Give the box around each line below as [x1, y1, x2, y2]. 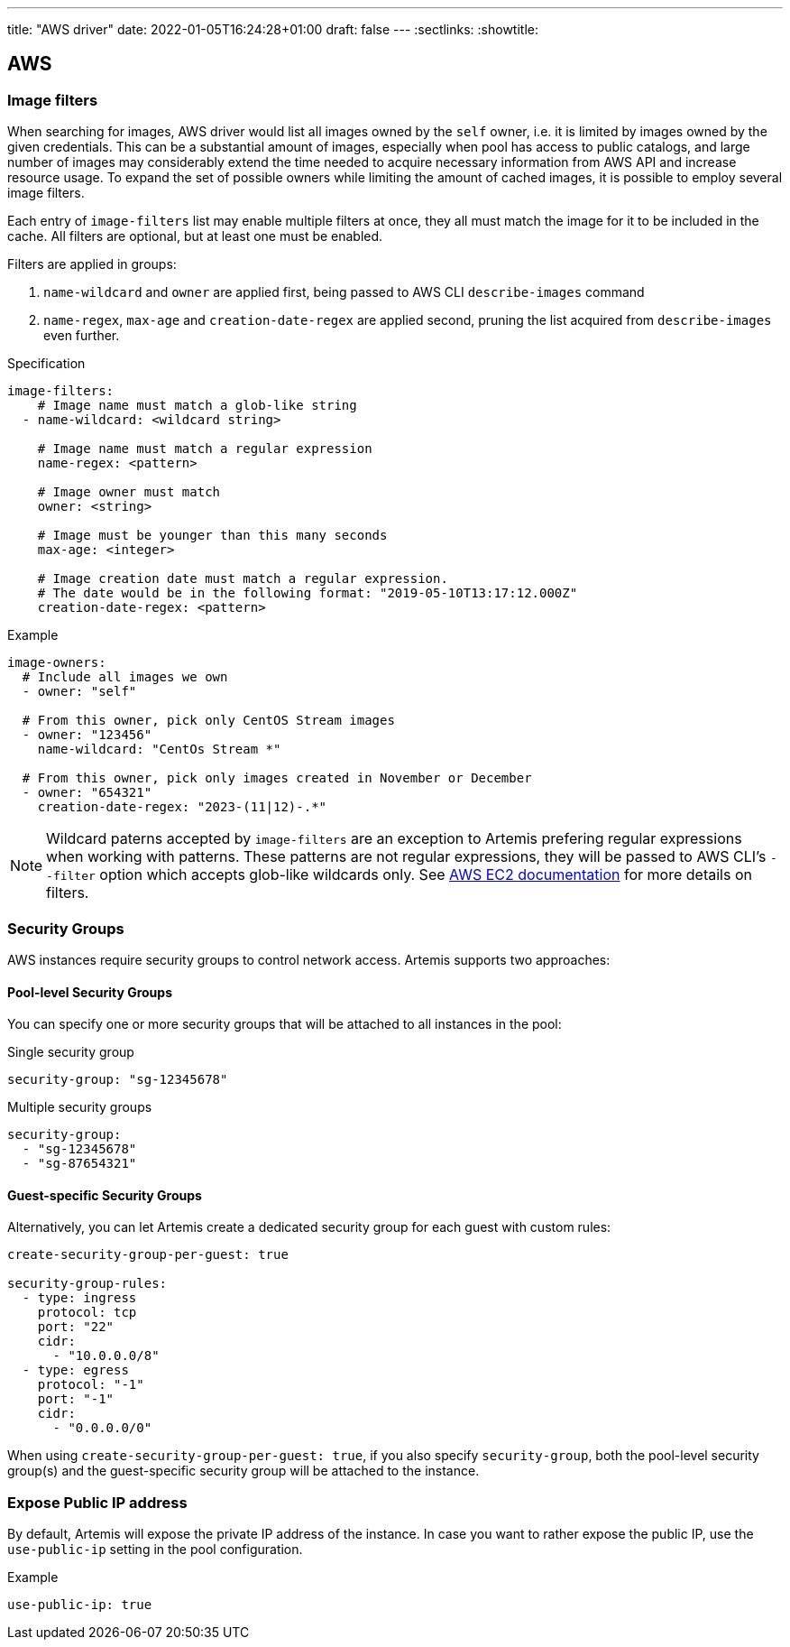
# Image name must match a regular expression [37, 441, 372, 457]
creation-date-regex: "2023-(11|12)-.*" [37, 800, 327, 815]
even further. [43, 328, 120, 344]
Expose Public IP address [7, 1493, 188, 1512]
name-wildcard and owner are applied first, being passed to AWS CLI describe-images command [43, 284, 645, 301]
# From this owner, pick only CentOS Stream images [22, 713, 395, 728]
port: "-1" [37, 1392, 115, 1407]
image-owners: [7, 655, 106, 671]
